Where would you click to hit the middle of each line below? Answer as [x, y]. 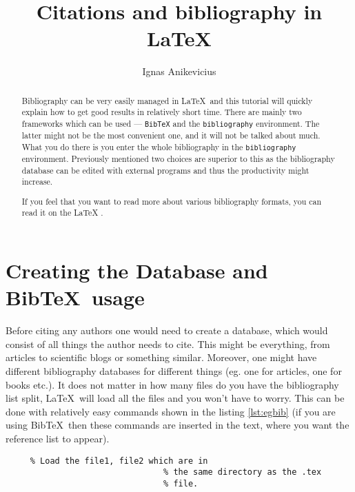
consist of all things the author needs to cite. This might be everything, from [168, 344]
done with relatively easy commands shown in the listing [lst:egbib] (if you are [171, 411]
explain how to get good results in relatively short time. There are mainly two [162, 112]
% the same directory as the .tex [243, 472]
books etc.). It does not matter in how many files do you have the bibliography [172, 384]
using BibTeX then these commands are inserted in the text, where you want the [177, 425]
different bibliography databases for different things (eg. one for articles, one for [174, 371]
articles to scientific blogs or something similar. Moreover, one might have [161, 357]
